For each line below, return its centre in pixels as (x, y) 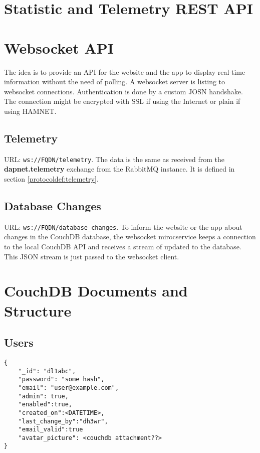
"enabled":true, (45, 405)
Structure (38, 310)
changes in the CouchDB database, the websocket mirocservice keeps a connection (130, 237)
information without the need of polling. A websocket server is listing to (115, 82)
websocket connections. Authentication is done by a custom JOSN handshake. (123, 91)
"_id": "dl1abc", (47, 371)
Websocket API (59, 47)
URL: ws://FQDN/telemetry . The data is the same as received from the (114, 159)
